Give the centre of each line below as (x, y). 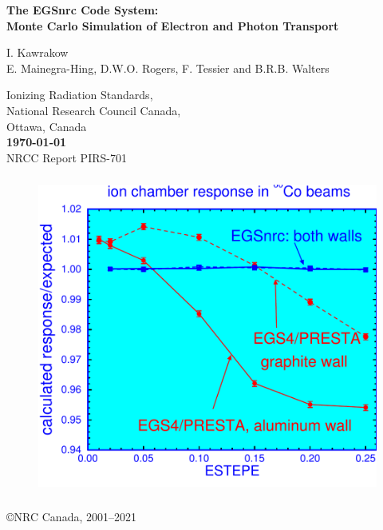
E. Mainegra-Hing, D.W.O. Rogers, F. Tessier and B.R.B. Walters (168, 68)
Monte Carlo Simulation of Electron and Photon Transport (173, 25)
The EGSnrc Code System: (83, 10)
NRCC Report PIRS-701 (67, 157)
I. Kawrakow (38, 52)
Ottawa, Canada (47, 126)
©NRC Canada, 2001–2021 (71, 516)
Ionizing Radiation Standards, (80, 95)
